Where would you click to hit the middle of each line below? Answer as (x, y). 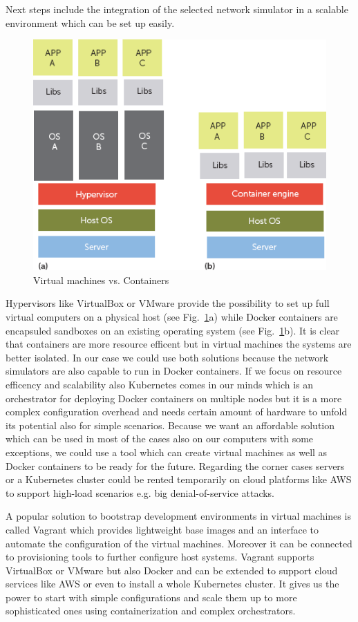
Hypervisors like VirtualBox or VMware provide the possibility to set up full (168, 303)
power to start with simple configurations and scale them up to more (151, 597)
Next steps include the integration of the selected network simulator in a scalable (177, 9)
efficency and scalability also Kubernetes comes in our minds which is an (160, 384)
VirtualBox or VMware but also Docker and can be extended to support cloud (172, 570)
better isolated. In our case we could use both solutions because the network (167, 357)
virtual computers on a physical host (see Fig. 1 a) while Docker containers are (172, 317)
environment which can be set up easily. (90, 22)
